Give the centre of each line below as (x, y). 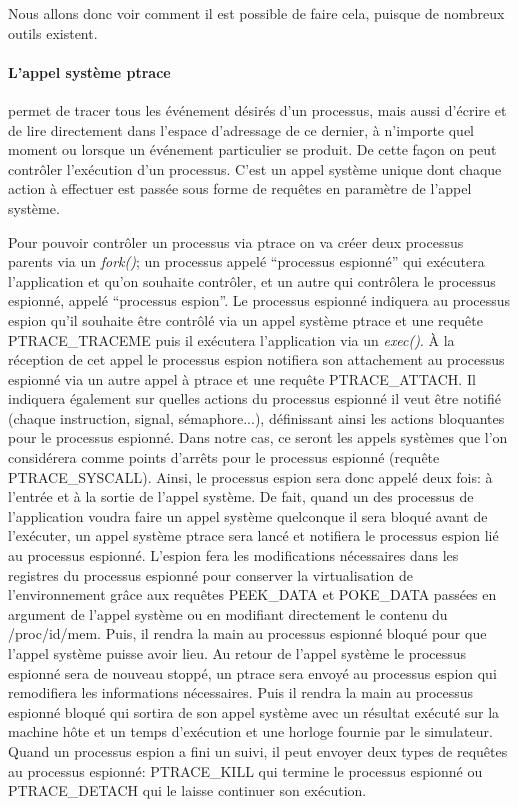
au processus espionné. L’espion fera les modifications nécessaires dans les (233, 555)
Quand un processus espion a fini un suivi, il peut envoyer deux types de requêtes (258, 750)
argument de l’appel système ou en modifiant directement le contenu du (228, 613)
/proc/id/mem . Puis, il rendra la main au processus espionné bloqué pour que (247, 633)
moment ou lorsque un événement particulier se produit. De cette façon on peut (252, 149)
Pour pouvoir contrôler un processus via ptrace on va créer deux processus (236, 241)
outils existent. (53, 32)
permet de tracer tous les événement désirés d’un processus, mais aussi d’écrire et (257, 109)
